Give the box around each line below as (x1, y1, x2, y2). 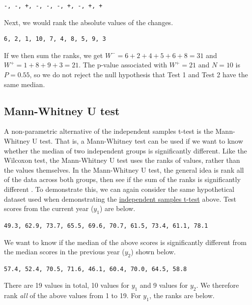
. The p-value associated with (79, 60, 168, 70)
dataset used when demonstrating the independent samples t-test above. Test (4, 193, 237, 204)
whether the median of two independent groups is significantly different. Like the (4, 145, 247, 155)
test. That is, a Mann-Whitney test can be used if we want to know (39, 135, 243, 146)
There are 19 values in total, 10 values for (4, 280, 129, 290)
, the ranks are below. (149, 290, 215, 301)
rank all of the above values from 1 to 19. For (4, 290, 141, 301)
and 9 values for (140, 280, 188, 290)
